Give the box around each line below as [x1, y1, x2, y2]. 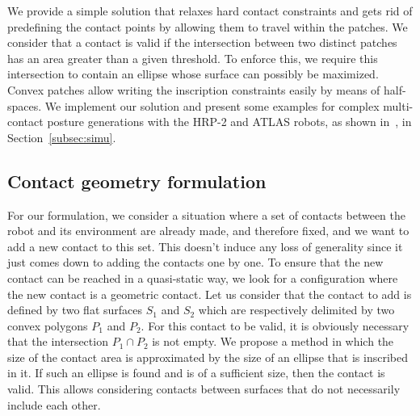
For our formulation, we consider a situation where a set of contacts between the [7, 206, 405, 223]
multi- [383, 97, 414, 114]
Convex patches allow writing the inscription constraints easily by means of [7, 81, 380, 98]
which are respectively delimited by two [198, 301, 395, 318]
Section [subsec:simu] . [7, 128, 116, 145]
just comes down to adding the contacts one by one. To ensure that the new [7, 254, 384, 271]
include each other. [7, 396, 101, 413]
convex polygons [7, 317, 88, 334]
